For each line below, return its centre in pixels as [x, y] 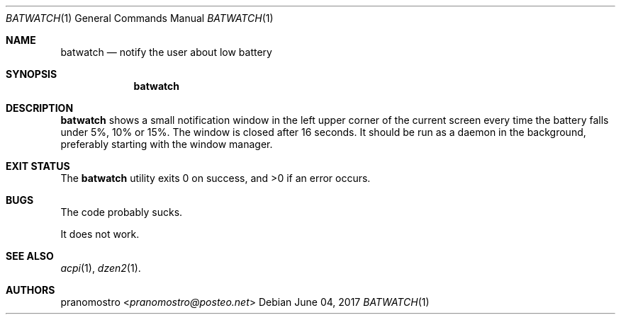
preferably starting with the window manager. [167, 144]
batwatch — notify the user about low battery [166, 52]
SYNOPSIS [32, 74]
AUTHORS [30, 290]
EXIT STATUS [38, 166]
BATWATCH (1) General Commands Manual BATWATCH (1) [140, 18]
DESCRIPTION [40, 108]
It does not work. [100, 234]
